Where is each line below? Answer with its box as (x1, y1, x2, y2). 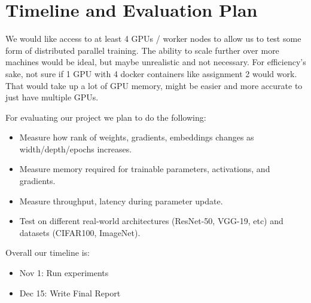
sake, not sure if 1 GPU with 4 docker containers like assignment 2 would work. (5, 67, 297, 79)
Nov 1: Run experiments (19, 267, 109, 279)
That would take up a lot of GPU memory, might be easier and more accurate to (5, 79, 303, 91)
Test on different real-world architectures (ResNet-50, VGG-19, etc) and (19, 215, 283, 227)
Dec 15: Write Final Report (19, 286, 121, 299)
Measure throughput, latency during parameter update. (19, 194, 223, 207)
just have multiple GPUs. (5, 91, 99, 103)
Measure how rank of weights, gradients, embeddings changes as (19, 131, 254, 143)
